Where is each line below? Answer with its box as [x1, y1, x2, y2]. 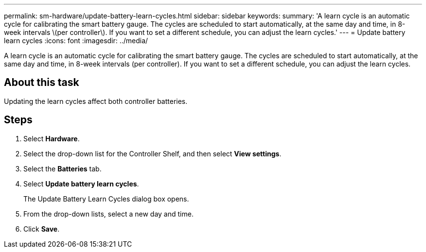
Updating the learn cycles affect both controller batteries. [4, 97, 188, 105]
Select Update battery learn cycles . [23, 179, 139, 188]
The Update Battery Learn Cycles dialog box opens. [23, 194, 189, 203]
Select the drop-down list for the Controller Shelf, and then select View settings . [23, 149, 282, 158]
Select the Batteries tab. [23, 164, 102, 173]
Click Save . [23, 224, 60, 233]
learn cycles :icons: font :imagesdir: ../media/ [4, 36, 148, 45]
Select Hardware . [23, 134, 80, 143]
